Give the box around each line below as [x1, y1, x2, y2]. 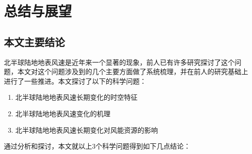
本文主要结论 [4, 34, 65, 49]
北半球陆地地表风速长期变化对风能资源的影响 [15, 124, 158, 135]
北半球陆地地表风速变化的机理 [15, 108, 110, 118]
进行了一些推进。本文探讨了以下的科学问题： [4, 76, 146, 86]
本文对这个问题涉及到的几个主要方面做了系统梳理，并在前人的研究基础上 [17, 66, 248, 77]
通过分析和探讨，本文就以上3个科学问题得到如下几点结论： [4, 141, 190, 151]
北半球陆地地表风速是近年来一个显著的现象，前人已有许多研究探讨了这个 [4, 57, 235, 67]
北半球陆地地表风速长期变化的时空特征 [15, 92, 138, 102]
